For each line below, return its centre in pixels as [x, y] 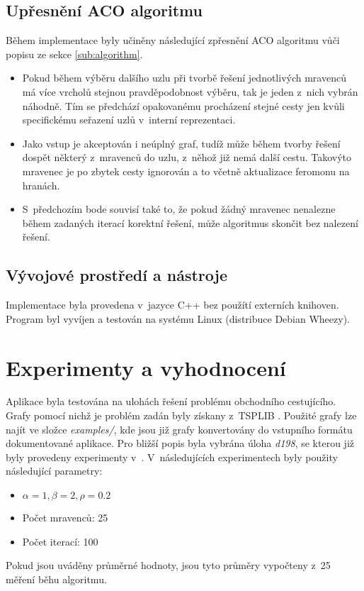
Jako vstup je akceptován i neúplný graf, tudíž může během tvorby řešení [181, 143]
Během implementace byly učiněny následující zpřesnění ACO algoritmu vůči [173, 40]
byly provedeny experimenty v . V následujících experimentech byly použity [172, 457]
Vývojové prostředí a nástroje [116, 275]
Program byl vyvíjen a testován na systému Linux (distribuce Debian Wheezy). [178, 318]
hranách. [41, 185]
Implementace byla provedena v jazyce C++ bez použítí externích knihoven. [172, 305]
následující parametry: [54, 471]
